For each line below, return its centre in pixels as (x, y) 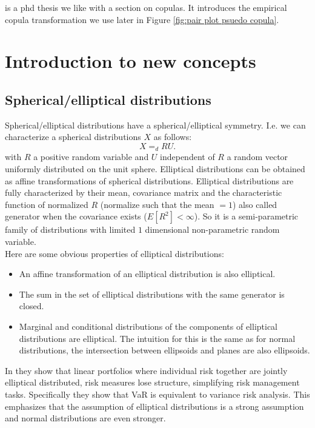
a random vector (257, 157)
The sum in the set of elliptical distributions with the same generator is (152, 294)
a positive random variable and (91, 157)
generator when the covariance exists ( (76, 216)
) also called (255, 204)
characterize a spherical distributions (73, 137)
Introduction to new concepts (131, 61)
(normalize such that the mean (157, 204)
